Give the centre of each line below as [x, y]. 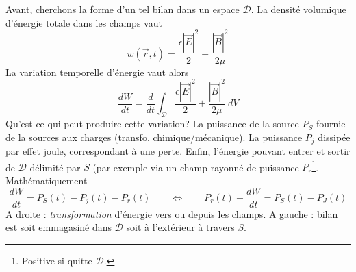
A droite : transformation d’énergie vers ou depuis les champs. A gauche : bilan [172, 213]
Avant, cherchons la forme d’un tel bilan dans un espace [123, 9]
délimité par [55, 167]
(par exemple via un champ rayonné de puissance [196, 167]
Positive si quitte [57, 260]
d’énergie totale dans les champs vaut [84, 22]
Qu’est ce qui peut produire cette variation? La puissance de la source [152, 124]
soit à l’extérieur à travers [180, 227]
